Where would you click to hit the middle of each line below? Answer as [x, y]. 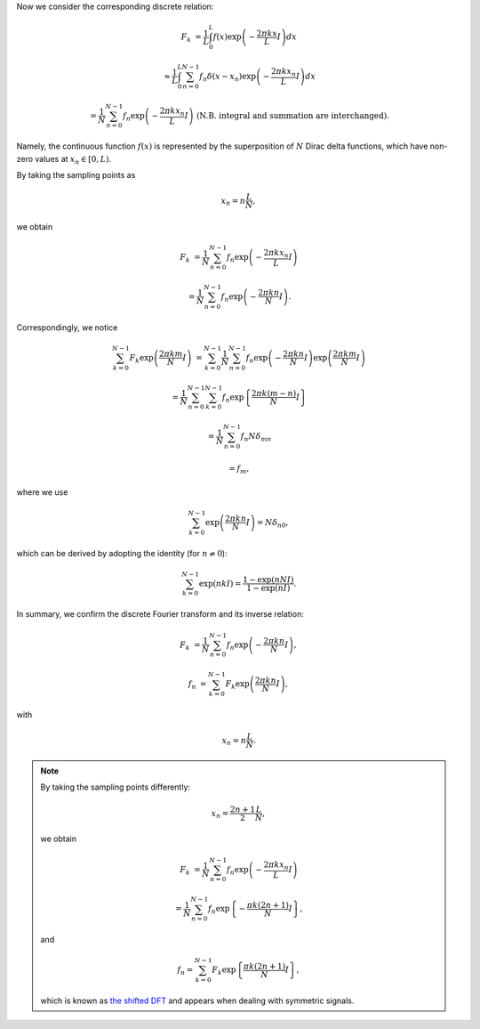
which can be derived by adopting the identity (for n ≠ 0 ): [122, 553]
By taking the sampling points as [76, 175]
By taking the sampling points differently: [116, 787]
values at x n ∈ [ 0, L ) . [73, 160]
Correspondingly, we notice [67, 327]
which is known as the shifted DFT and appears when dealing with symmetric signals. [197, 1001]
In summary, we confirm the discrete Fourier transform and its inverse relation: [160, 614]
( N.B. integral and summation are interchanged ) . [293, 115]
